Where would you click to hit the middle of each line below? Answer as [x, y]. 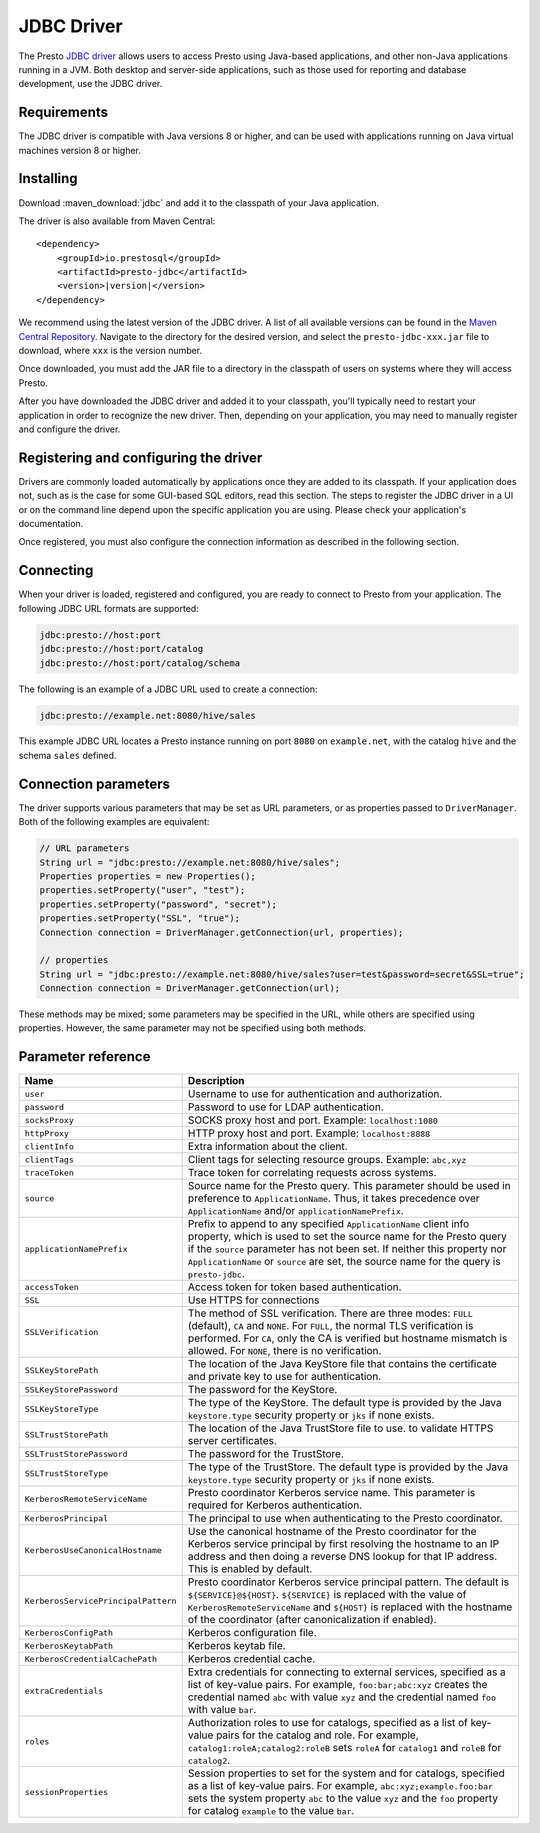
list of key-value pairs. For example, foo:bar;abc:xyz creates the [337, 1685]
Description [216, 1081]
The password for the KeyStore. [262, 1390]
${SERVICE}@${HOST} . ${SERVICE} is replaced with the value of [327, 1595]
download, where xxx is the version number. [110, 351]
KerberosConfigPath [69, 1632]
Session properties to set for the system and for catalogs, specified [346, 1773]
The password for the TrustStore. [266, 1454]
